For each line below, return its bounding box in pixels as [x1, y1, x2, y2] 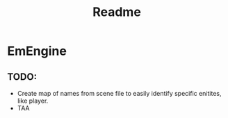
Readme [92, 4, 141, 20]
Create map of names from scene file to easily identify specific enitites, [17, 90, 222, 97]
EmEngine [7, 43, 67, 59]
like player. [17, 96, 49, 105]
